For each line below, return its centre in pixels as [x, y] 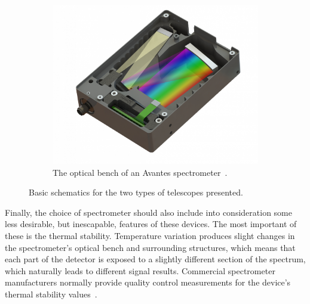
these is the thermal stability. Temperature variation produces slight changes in [150, 236]
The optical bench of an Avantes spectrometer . [140, 172]
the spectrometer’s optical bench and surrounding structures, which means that [150, 247]
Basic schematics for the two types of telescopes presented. [136, 192]
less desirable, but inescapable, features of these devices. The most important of [151, 224]
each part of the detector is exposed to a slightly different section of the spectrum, [155, 259]
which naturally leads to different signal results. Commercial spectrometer [140, 270]
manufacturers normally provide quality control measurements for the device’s [148, 282]
